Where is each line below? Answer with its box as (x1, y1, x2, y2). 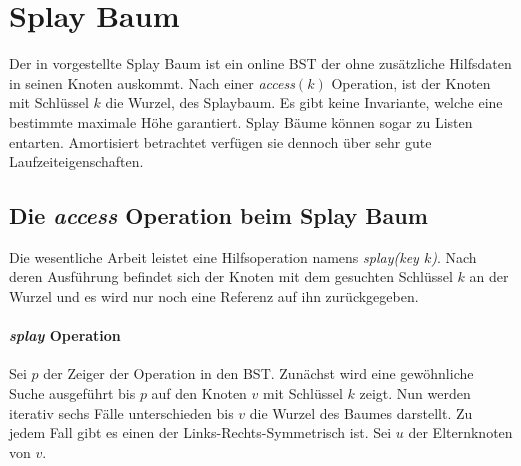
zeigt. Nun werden (359, 383, 471, 404)
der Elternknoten (408, 422, 513, 443)
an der (469, 266, 509, 287)
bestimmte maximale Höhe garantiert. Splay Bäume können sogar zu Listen (9, 111, 473, 132)
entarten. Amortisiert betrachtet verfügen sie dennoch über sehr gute (9, 131, 432, 152)
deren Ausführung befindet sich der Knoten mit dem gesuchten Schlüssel (9, 266, 453, 287)
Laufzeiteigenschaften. (9, 151, 144, 172)
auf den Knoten (151, 383, 247, 404)
